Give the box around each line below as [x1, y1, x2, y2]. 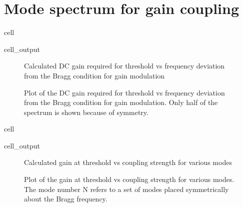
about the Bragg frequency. [24, 193, 107, 204]
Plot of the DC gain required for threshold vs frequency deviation [24, 87, 225, 97]
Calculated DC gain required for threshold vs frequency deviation [24, 60, 225, 71]
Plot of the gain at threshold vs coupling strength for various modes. [24, 174, 234, 184]
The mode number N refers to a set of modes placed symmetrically [24, 183, 229, 194]
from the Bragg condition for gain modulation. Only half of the [24, 97, 218, 107]
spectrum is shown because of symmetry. [24, 106, 148, 117]
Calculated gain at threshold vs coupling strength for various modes [24, 157, 232, 167]
